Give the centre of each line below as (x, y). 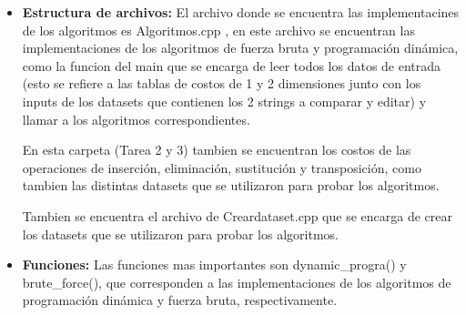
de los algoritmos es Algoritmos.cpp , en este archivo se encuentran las (218, 30)
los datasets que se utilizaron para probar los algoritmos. (180, 234)
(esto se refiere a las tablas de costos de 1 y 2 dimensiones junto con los (222, 83)
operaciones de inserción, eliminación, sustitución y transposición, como (222, 167)
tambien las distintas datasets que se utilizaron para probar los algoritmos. (231, 185)
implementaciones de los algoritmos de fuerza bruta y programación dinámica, (240, 48)
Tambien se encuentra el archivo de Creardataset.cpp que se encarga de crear (237, 215)
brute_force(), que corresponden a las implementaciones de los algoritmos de (237, 282)
